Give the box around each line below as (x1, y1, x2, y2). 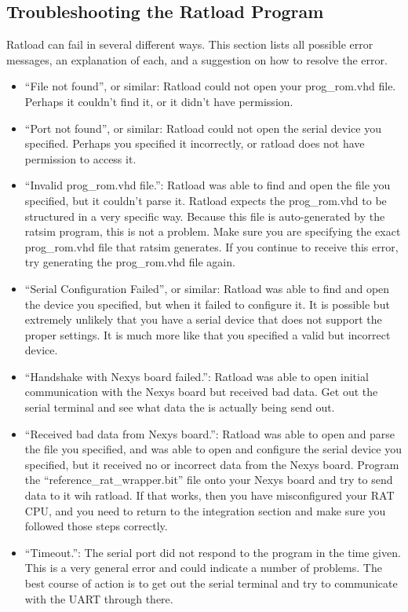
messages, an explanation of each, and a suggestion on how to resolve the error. (6, 51, 388, 68)
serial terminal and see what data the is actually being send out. (24, 399, 335, 416)
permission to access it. (24, 150, 137, 167)
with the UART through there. (24, 590, 173, 607)
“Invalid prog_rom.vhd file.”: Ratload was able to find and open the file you (24, 177, 391, 193)
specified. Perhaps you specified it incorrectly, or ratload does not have (24, 135, 365, 152)
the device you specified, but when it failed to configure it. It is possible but (24, 295, 390, 312)
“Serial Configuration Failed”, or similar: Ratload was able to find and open (24, 280, 390, 296)
